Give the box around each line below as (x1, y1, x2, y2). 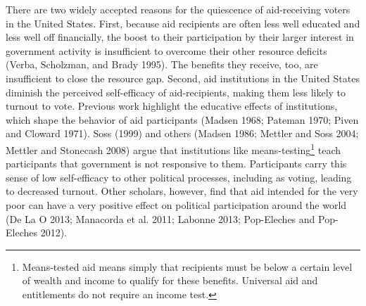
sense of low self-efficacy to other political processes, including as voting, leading (6, 170, 352, 184)
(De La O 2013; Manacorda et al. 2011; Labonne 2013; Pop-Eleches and (6, 211, 315, 226)
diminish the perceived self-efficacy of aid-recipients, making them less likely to (6, 84, 346, 99)
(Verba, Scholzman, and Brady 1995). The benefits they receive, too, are (6, 57, 318, 72)
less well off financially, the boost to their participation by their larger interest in (6, 30, 354, 44)
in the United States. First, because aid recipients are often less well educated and (6, 15, 360, 30)
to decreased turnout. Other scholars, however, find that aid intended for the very (6, 184, 358, 198)
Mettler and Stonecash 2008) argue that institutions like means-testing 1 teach (6, 140, 341, 157)
